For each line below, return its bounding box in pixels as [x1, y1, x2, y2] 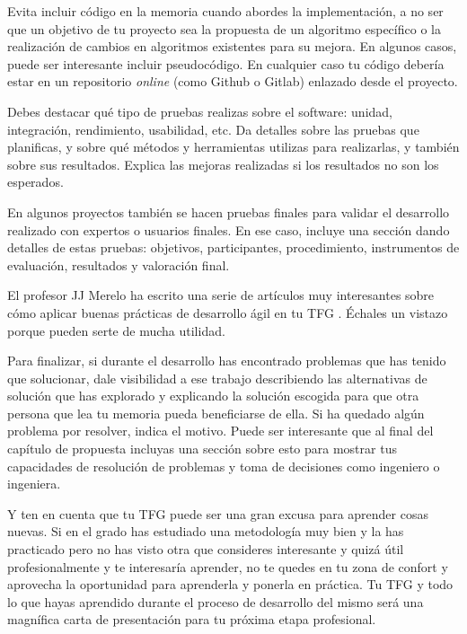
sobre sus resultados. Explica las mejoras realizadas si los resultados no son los [7, 154, 439, 173]
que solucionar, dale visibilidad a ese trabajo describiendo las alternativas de [7, 368, 427, 387]
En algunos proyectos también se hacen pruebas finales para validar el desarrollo [7, 202, 450, 221]
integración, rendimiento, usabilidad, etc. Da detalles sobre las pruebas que [7, 119, 419, 138]
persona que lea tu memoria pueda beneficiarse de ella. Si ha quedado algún [7, 403, 425, 422]
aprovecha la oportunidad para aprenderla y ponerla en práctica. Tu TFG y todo [7, 575, 454, 594]
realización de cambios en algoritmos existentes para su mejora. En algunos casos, [7, 37, 457, 56]
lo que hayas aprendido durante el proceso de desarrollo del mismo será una [7, 592, 424, 611]
